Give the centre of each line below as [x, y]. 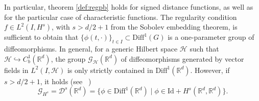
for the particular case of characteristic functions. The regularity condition [121, 17]
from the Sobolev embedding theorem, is [174, 27]
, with [61, 27]
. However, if [210, 70]
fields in [16, 70]
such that [204, 48]
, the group [68, 58]
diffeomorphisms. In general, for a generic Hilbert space [91, 48]
